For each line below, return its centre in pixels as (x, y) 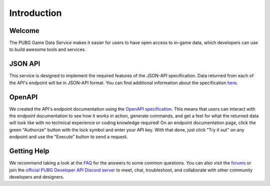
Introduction (35, 13)
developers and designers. (37, 177)
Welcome (24, 31)
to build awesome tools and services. (47, 49)
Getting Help (29, 151)
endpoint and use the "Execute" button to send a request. (68, 137)
